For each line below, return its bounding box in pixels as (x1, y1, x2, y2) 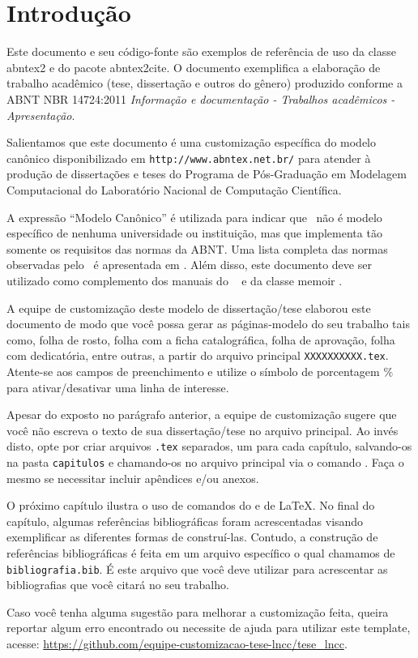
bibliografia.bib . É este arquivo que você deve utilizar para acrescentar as (6, 560, 388, 577)
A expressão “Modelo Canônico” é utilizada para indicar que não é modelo (6, 208, 382, 225)
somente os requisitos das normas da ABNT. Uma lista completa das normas (6, 240, 388, 257)
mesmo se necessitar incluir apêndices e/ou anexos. (6, 469, 259, 486)
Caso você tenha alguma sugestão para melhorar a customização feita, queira (6, 603, 389, 620)
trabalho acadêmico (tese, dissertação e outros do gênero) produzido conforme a (6, 75, 403, 92)
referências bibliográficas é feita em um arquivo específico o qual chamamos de (6, 545, 395, 561)
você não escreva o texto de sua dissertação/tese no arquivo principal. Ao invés (6, 421, 399, 438)
